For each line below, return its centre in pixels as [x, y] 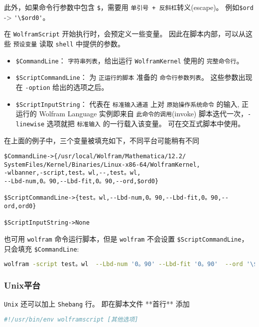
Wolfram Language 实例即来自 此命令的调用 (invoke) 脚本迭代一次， [143, 114]
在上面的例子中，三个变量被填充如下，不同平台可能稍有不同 [102, 140]
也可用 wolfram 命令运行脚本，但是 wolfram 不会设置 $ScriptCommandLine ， [126, 239]
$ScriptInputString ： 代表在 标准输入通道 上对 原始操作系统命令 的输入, [128, 104]
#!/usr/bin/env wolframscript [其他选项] [71, 320]
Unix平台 [22, 285]
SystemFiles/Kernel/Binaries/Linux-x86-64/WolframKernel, [102, 164]
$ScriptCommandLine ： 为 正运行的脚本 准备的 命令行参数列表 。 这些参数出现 [134, 77]
